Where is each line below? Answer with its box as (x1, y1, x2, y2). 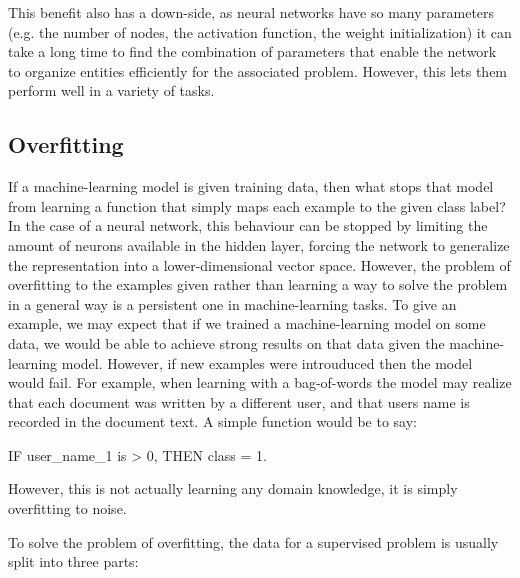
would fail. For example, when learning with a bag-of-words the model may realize (8, 372, 512, 393)
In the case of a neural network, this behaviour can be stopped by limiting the (8, 215, 488, 236)
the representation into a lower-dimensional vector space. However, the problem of (8, 254, 511, 275)
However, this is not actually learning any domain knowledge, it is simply (8, 478, 458, 499)
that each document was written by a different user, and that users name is (8, 391, 470, 412)
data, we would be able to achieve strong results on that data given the (8, 332, 445, 353)
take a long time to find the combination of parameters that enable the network (8, 41, 497, 62)
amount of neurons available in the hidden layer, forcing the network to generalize (8, 234, 510, 255)
